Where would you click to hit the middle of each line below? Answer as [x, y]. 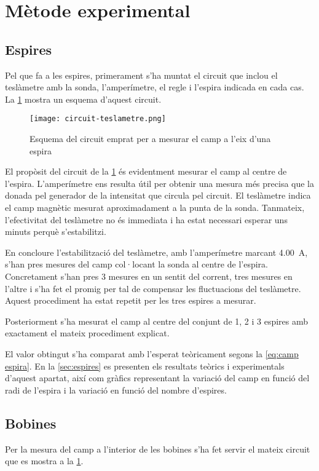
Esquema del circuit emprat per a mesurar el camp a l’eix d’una [150, 139]
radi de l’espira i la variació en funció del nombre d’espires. [116, 390]
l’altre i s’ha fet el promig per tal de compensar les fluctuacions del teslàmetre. [153, 288]
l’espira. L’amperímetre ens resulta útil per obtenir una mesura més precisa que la [160, 183]
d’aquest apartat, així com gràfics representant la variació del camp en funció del [157, 378]
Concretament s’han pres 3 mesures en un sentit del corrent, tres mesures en [149, 276]
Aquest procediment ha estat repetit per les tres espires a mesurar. [131, 300]
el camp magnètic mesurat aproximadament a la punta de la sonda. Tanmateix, [155, 207]
